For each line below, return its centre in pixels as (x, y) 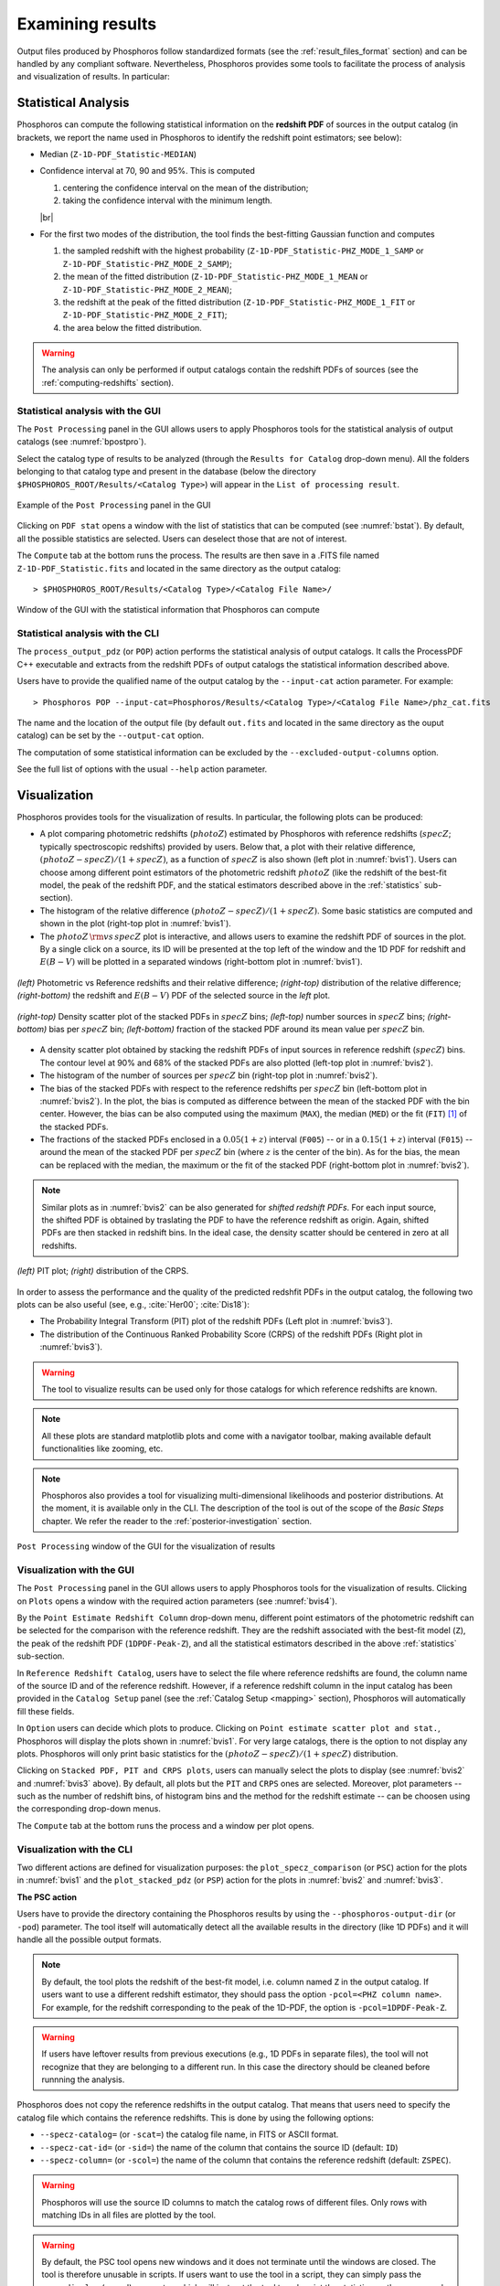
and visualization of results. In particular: (93, 77)
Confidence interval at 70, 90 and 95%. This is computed (148, 171)
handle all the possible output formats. (89, 1939)
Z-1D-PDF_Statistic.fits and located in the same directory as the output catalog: (179, 568)
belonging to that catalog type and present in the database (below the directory (167, 472)
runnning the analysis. (83, 2079)
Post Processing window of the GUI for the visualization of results (146, 1546)
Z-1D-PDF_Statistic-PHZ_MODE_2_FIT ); (145, 315)
